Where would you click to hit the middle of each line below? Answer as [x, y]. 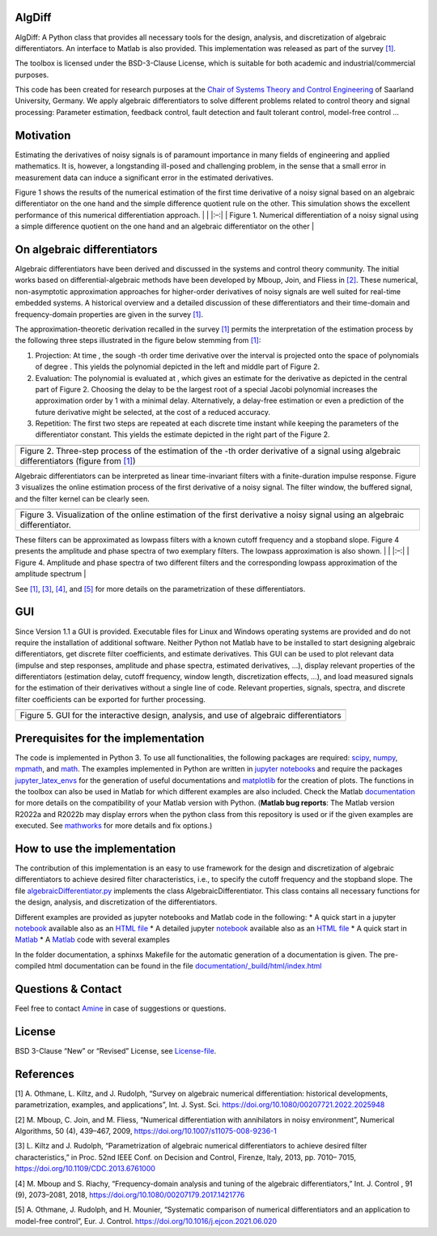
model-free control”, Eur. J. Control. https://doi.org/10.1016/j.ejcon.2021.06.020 [146, 1221]
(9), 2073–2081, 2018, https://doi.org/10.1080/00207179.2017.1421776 [130, 1195]
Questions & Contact [68, 989]
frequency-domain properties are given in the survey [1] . [109, 314]
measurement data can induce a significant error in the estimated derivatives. [144, 177]
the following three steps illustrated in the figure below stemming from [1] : [138, 340]
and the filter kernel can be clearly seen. [82, 498]
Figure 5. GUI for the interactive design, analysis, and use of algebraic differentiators [180, 716]
